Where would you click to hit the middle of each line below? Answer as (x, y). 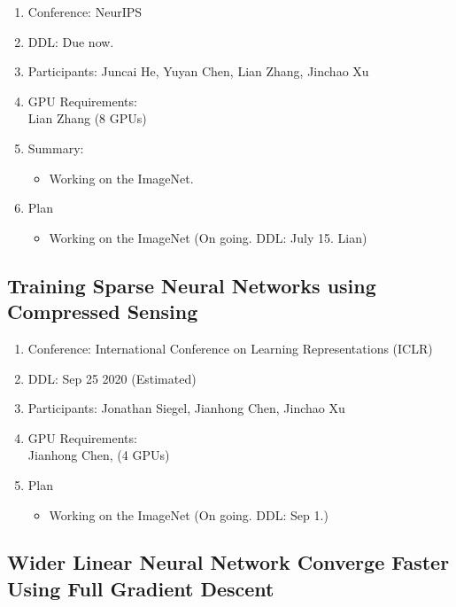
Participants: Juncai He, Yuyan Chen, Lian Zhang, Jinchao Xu (198, 71)
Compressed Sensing (103, 311)
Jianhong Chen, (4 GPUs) (99, 455)
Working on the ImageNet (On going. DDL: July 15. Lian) (208, 237)
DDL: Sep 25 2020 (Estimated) (112, 378)
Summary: (56, 148)
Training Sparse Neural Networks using (192, 285)
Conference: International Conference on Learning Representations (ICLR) (230, 348)
